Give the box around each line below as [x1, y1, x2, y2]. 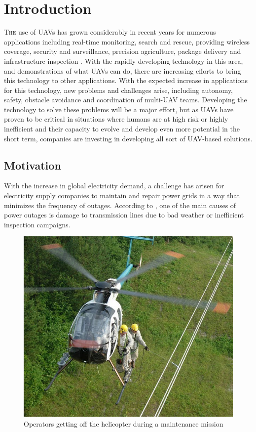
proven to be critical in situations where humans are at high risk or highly [4, 114, 228, 124]
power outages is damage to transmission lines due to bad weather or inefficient [4, 210, 244, 220]
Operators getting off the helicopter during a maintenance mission [24, 418, 223, 429]
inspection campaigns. [4, 219, 71, 229]
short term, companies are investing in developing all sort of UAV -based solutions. [4, 133, 253, 143]
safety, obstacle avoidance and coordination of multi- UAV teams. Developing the [4, 94, 247, 105]
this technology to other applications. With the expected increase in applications [4, 75, 248, 86]
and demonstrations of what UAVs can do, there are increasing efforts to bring [4, 65, 241, 76]
